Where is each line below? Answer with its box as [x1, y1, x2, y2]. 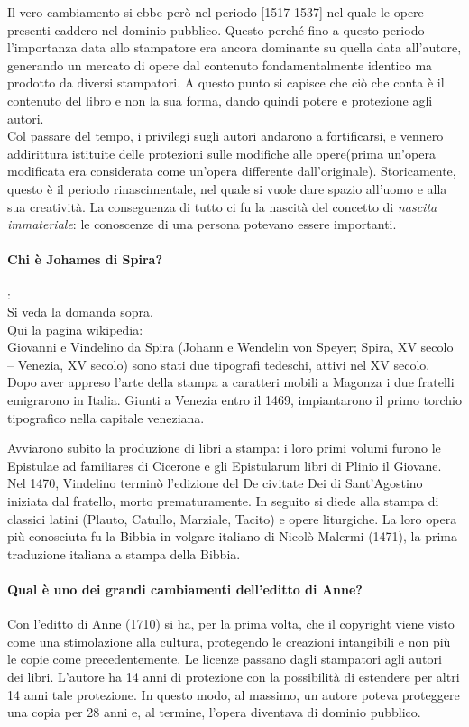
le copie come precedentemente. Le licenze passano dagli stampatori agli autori [7, 649, 442, 668]
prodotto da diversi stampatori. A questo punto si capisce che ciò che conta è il [7, 73, 445, 92]
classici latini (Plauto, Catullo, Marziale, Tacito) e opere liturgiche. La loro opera [7, 509, 457, 528]
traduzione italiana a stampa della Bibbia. [7, 544, 241, 563]
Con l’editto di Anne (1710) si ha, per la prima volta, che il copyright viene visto [7, 614, 455, 633]
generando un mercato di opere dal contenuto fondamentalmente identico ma [7, 55, 433, 74]
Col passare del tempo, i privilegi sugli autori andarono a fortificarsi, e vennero [7, 126, 444, 145]
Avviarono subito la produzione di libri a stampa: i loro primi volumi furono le [7, 438, 441, 457]
